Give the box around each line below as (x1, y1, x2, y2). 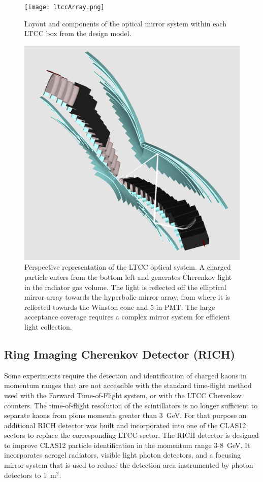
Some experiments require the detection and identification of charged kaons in (4, 370, 247, 380)
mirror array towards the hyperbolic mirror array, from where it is (24, 292, 231, 302)
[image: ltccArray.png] (24, 4, 105, 11)
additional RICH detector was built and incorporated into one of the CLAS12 (4, 420, 246, 430)
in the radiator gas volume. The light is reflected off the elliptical (24, 281, 226, 292)
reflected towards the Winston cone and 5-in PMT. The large (24, 301, 215, 312)
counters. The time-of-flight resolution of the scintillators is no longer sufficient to (4, 400, 258, 410)
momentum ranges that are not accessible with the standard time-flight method (4, 380, 252, 391)
